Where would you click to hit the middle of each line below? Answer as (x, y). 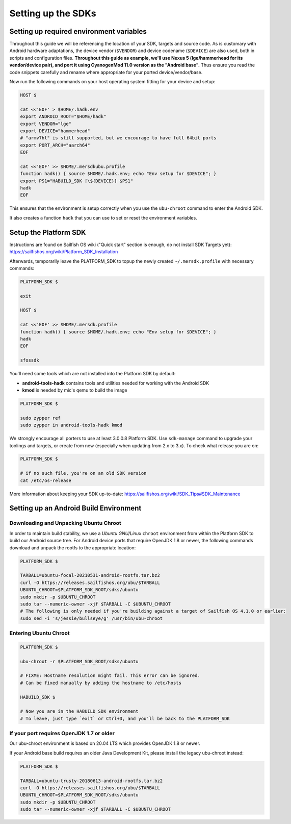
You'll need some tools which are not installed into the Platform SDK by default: (92, 374)
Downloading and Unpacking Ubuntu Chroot (65, 523)
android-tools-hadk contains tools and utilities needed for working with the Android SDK (116, 383)
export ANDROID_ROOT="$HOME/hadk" (63, 117)
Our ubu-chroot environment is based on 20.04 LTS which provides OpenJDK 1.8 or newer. (105, 743)
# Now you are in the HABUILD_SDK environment (79, 711)
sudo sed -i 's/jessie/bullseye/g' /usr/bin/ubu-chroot (91, 618)
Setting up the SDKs (53, 13)
